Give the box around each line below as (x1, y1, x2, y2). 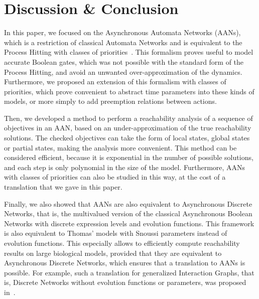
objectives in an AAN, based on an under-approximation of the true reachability (4, 122, 251, 133)
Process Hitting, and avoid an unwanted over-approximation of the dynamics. (4, 66, 242, 77)
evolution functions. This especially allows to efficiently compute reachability (4, 238, 240, 248)
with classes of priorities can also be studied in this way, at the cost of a (4, 172, 226, 182)
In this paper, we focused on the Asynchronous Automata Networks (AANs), (4, 27, 241, 38)
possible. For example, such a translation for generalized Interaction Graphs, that (4, 267, 254, 277)
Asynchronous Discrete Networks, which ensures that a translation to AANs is (4, 257, 245, 268)
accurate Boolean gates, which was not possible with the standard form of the (4, 56, 244, 67)
